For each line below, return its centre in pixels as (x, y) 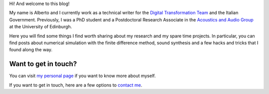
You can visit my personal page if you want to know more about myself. (82, 76)
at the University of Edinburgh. (41, 27)
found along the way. (31, 50)
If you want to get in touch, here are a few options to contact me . (76, 85)
